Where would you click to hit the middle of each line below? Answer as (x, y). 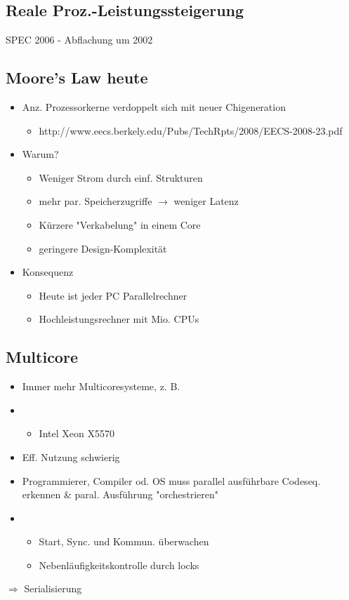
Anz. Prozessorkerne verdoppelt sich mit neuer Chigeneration (154, 107)
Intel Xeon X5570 (77, 433)
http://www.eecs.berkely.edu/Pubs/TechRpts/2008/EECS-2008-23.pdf (191, 130)
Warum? (40, 154)
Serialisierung (53, 588)
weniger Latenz (206, 201)
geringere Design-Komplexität (103, 248)
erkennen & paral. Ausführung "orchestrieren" (120, 494)
